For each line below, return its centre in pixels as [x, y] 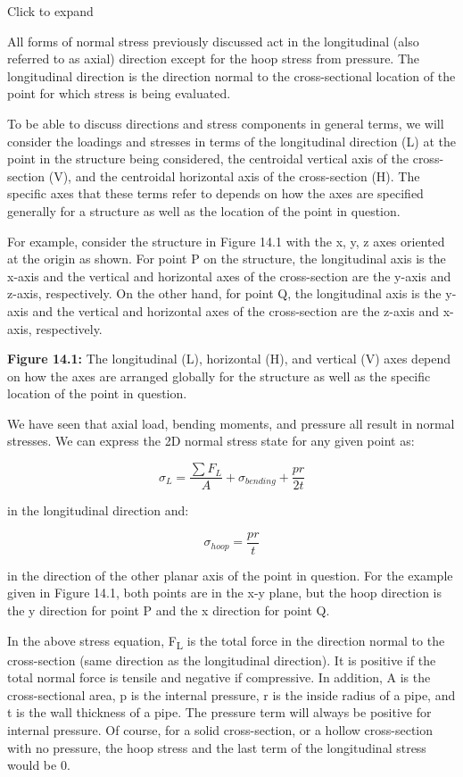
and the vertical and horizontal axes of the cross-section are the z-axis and [236, 310]
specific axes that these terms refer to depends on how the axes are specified [215, 193]
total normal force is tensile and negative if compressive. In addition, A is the [219, 677]
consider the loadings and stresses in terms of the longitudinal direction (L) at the [231, 141]
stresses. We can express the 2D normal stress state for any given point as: [211, 441]
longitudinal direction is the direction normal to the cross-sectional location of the [231, 75]
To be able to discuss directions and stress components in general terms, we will [226, 123]
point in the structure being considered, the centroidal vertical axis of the [208, 159]
